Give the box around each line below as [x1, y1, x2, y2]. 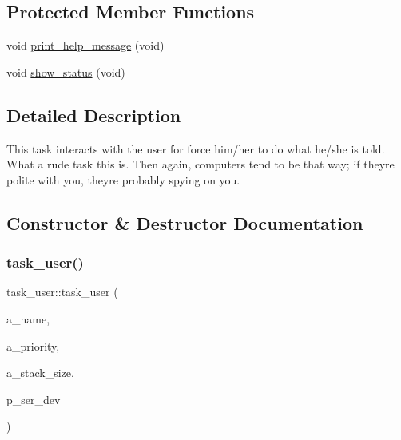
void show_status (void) [6, 63, 125, 80]
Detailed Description [6, 102, 181, 127]
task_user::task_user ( [6, 283, 118, 300]
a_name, [6, 310, 50, 327]
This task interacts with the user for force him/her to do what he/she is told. [6, 140, 385, 157]
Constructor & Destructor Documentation [6, 210, 363, 235]
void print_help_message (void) [6, 37, 165, 54]
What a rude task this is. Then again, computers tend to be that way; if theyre [6, 156, 395, 172]
